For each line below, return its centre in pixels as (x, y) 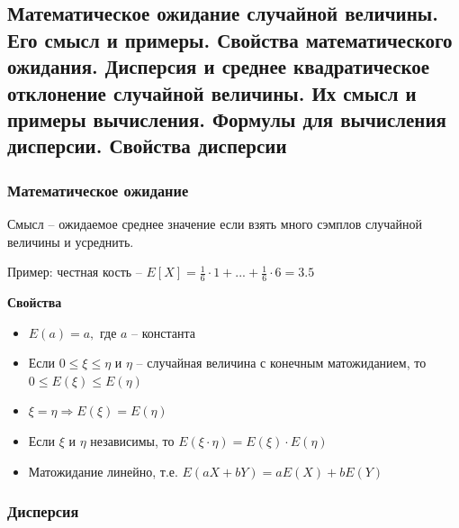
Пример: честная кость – (75, 272)
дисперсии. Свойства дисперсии (147, 146)
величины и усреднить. (71, 241)
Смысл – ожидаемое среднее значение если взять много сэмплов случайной (215, 223)
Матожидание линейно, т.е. (103, 471)
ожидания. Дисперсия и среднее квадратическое (219, 66)
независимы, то (132, 440)
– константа (164, 332)
